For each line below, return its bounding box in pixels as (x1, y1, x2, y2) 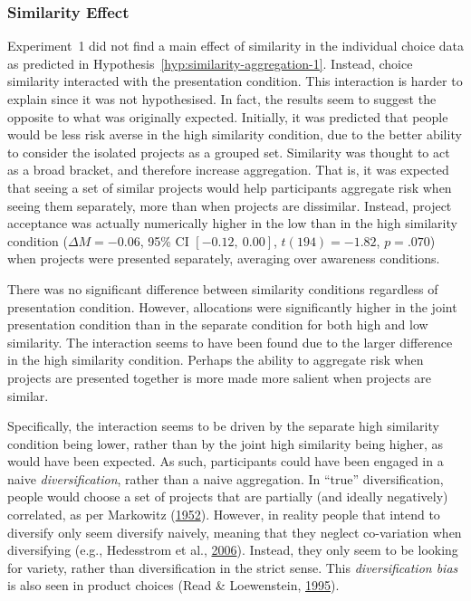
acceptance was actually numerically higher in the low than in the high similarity (7, 214, 457, 233)
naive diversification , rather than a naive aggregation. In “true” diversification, (7, 469, 444, 488)
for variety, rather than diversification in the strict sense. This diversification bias (7, 558, 458, 577)
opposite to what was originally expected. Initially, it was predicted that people (7, 107, 448, 126)
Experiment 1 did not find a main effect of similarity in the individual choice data (7, 36, 464, 55)
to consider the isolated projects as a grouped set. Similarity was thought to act (7, 142, 450, 161)
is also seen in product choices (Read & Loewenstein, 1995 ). (7, 576, 340, 595)
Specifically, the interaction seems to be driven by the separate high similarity (7, 416, 439, 435)
